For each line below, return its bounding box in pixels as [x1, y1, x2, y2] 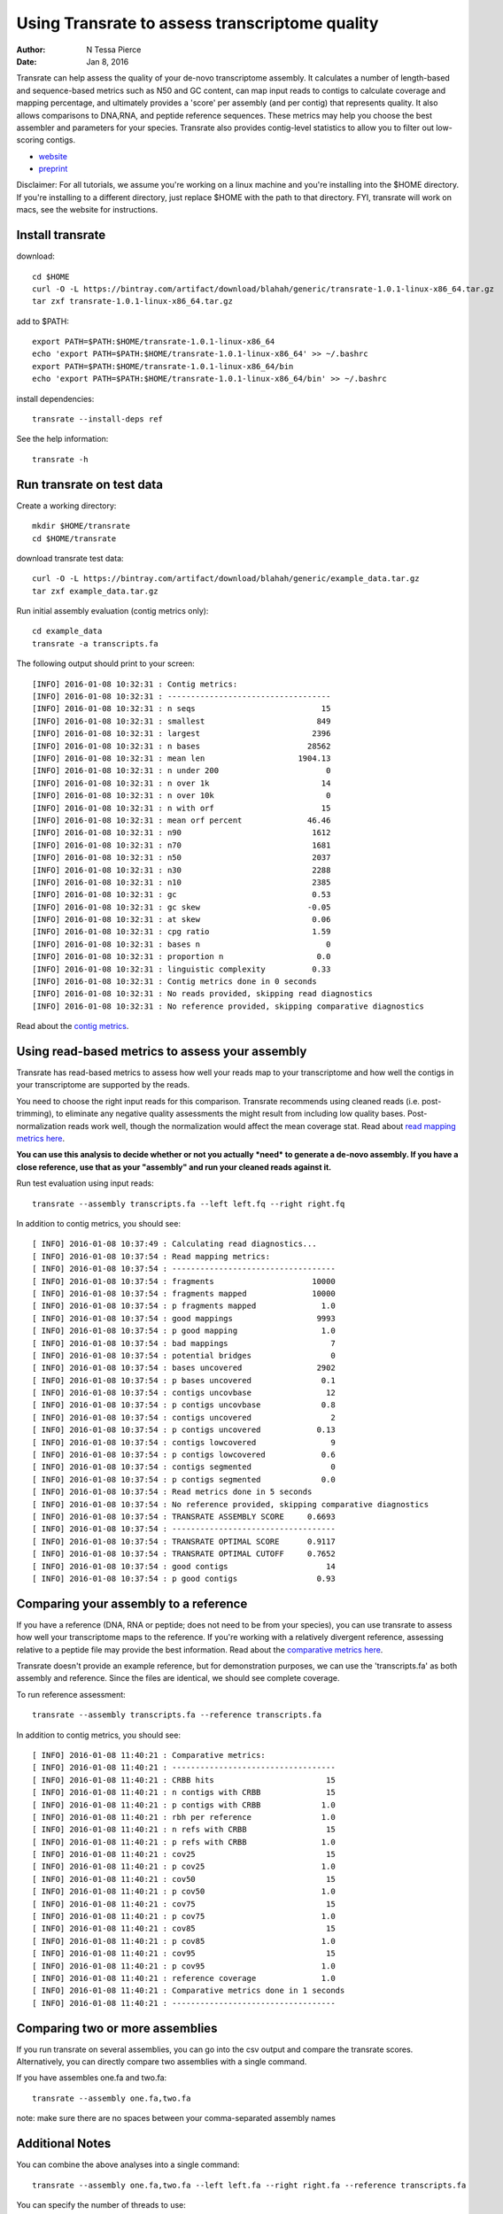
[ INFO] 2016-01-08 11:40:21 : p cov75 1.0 [32, 1911, 336, 1922]
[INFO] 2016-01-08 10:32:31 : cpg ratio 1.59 [32, 926, 331, 937]
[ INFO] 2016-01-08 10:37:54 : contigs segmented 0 [32, 1462, 336, 1472]
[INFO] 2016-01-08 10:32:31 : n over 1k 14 [32, 778, 331, 788]
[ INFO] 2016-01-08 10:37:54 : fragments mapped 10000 [32, 1289, 336, 1298]
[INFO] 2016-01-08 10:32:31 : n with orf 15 [32, 802, 331, 813]
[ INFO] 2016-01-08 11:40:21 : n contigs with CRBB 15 [32, 1787, 336, 1798]
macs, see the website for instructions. [16, 205, 159, 215]
